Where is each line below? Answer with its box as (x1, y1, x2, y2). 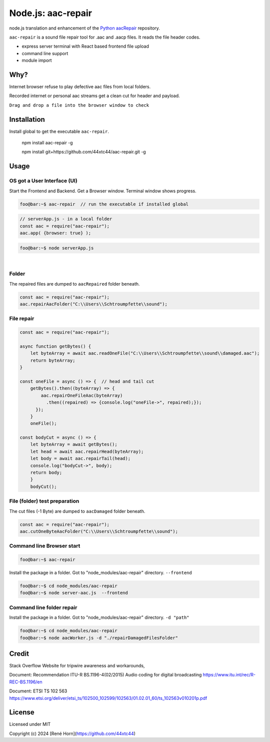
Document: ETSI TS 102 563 (9, 688, 67, 694)
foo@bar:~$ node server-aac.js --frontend (19, 590, 128, 596)
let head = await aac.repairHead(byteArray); (30, 448, 144, 454)
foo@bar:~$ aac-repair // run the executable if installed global (19, 201, 189, 207)
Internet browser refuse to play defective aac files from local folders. (9, 84, 151, 90)
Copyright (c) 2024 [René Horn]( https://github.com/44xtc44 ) (9, 730, 136, 736)
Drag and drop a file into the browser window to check (9, 102, 149, 108)
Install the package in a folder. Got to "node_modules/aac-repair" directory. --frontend (9, 570, 192, 576)
